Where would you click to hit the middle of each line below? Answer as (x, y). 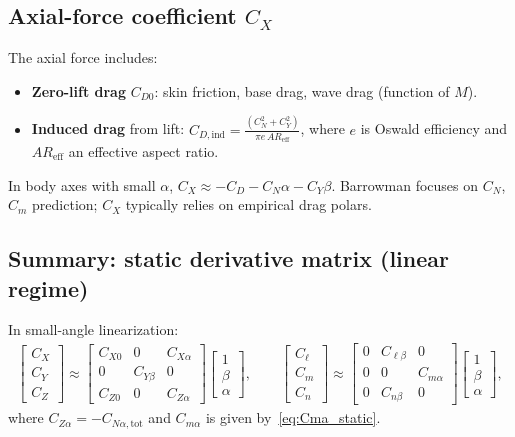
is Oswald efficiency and (434, 128)
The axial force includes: (83, 57)
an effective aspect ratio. (143, 150)
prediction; (65, 204)
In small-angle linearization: (93, 329)
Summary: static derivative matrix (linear (228, 258)
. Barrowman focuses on (405, 184)
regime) (48, 287)
